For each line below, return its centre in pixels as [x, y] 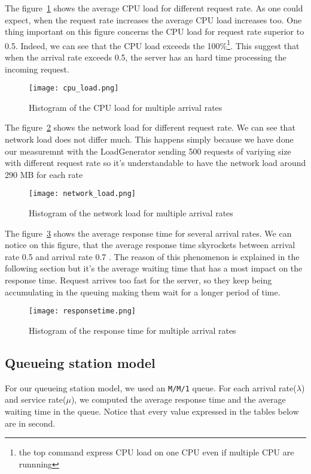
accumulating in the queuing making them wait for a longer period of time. [143, 292]
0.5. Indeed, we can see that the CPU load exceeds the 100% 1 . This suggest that [152, 44]
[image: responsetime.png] [82, 311]
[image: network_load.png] [82, 194]
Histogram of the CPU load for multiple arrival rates [126, 107]
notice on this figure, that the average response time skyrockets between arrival [150, 245]
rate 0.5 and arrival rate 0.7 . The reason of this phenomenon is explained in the [152, 256]
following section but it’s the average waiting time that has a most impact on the [154, 268]
